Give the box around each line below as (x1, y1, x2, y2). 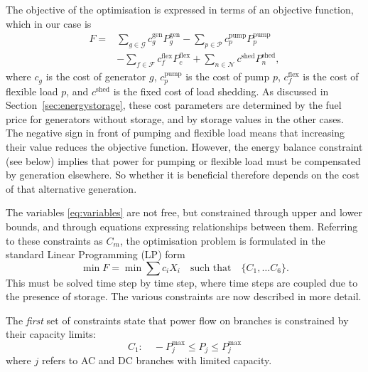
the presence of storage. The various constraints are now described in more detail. (6, 289, 362, 304)
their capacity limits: (6, 326, 96, 341)
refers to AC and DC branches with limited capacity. (41, 353, 272, 368)
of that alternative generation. (6, 181, 137, 196)
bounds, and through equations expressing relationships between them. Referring (6, 218, 358, 233)
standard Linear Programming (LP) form (6, 247, 185, 262)
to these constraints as (6, 233, 103, 248)
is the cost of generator (45, 69, 146, 84)
